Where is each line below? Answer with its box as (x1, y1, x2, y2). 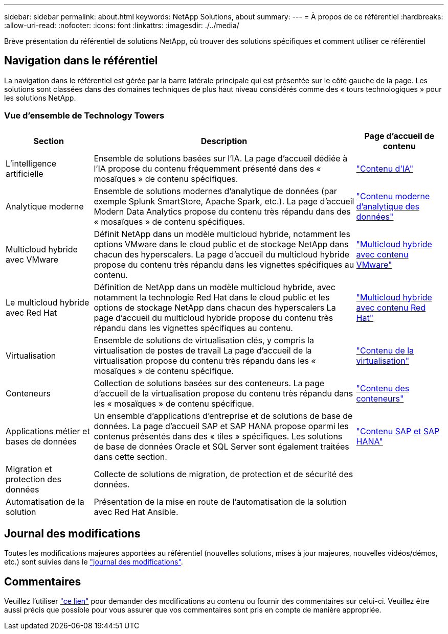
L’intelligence (6, 158, 57, 169)
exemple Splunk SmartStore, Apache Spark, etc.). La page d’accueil (94, 196, 354, 206)
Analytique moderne (6, 201, 84, 212)
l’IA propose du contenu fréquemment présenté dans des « (94, 163, 321, 174)
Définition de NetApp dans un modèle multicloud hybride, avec (94, 281, 335, 292)
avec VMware (6, 254, 59, 265)
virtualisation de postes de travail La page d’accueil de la (94, 345, 312, 356)
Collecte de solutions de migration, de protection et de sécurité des (94, 468, 353, 479)
